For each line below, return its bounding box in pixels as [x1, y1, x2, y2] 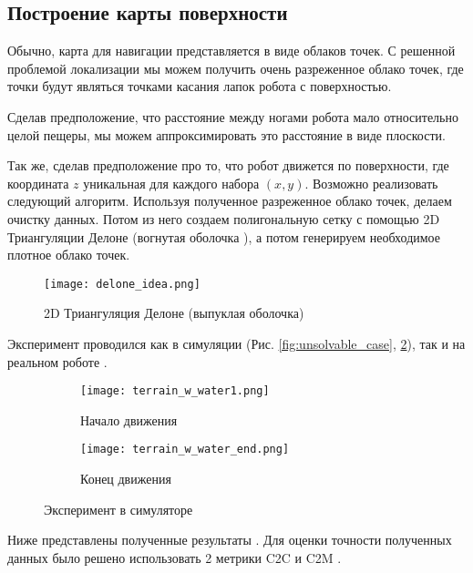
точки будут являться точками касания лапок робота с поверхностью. [7, 77, 392, 96]
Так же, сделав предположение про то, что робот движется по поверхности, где [7, 156, 449, 175]
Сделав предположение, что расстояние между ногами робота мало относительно [7, 107, 458, 126]
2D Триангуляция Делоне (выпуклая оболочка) [44, 303, 304, 322]
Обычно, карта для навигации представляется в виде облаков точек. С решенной [7, 41, 456, 60]
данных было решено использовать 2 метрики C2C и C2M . [7, 547, 342, 567]
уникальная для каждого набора [83, 173, 260, 192]
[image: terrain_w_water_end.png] [80, 443, 290, 456]
